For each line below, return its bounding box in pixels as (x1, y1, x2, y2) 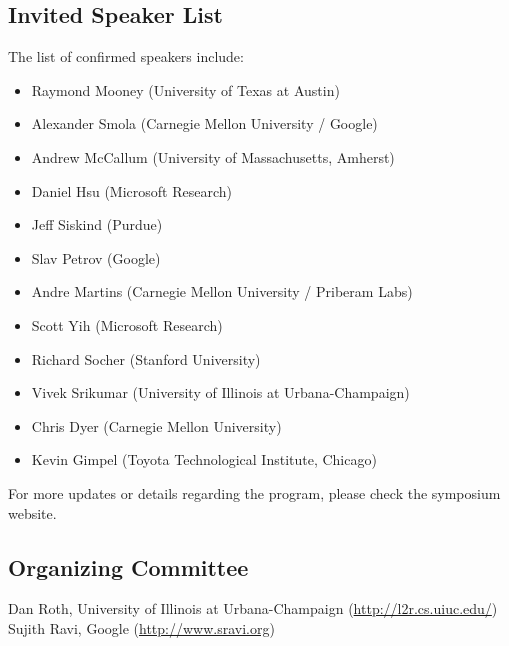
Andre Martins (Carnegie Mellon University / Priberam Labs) (31, 281, 413, 302)
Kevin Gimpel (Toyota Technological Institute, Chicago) (31, 449, 377, 470)
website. (8, 502, 57, 523)
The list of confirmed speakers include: (8, 46, 244, 67)
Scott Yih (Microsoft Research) (31, 314, 223, 335)
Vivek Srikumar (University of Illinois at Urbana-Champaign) (31, 382, 410, 403)
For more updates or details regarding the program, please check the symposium (8, 482, 501, 503)
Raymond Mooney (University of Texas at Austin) (31, 79, 340, 100)
